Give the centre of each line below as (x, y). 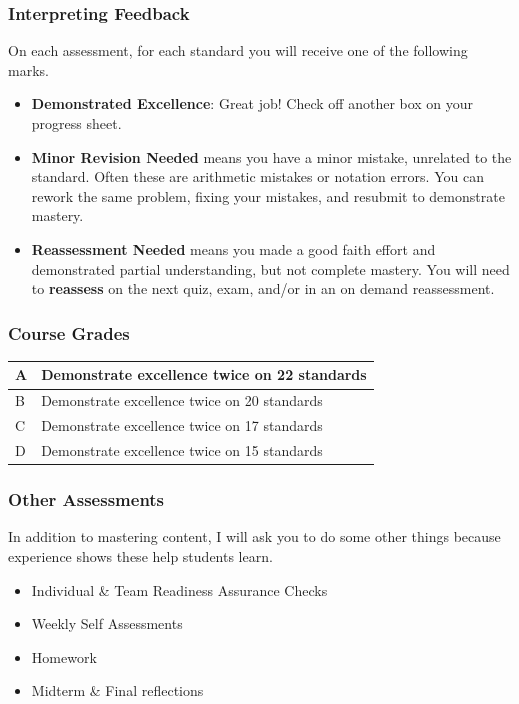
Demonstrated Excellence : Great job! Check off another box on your (252, 103)
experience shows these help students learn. (140, 555)
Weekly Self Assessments (107, 623)
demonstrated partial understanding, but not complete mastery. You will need (270, 268)
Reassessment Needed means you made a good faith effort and (233, 248)
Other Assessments (86, 499)
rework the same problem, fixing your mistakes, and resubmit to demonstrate (268, 195)
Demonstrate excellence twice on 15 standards (182, 450)
